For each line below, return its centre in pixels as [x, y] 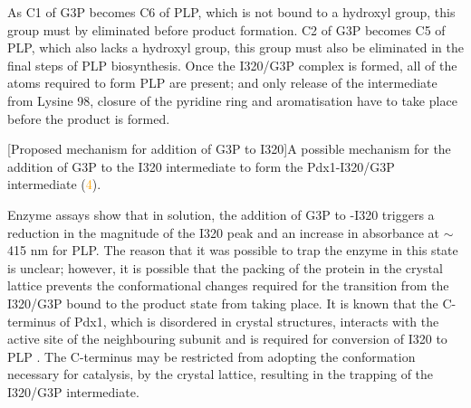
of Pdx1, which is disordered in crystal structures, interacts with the [250, 321]
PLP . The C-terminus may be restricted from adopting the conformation [211, 356]
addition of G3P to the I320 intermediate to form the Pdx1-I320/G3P [201, 166]
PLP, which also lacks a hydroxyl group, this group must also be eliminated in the [235, 47]
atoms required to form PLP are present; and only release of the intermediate [222, 83]
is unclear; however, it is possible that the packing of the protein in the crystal [225, 267]
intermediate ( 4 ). [54, 184]
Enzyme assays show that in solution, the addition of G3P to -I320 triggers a [221, 214]
